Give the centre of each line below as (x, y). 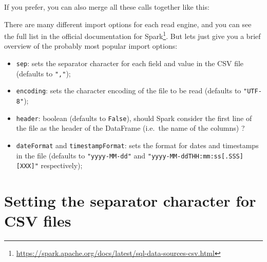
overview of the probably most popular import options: (91, 46)
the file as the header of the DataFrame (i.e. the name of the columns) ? (130, 128)
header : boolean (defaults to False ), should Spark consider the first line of (134, 118)
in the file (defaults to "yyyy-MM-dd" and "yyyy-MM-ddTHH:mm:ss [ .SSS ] (130, 155)
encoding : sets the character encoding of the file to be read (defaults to (129, 90)
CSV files (38, 221)
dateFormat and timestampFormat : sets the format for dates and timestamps (137, 145)
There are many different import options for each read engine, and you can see (128, 24)
